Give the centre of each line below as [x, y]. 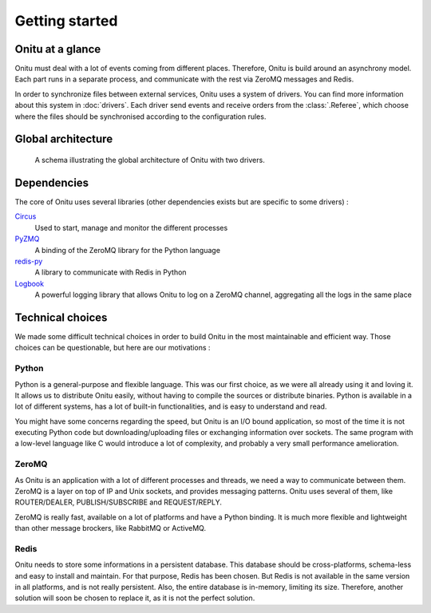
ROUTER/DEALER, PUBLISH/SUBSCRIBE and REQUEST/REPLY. [119, 502]
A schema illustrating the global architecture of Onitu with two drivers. [150, 160]
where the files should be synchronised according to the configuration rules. [140, 117]
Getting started [66, 21]
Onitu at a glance [58, 49]
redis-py [29, 261]
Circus [26, 216]
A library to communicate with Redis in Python [111, 272]
